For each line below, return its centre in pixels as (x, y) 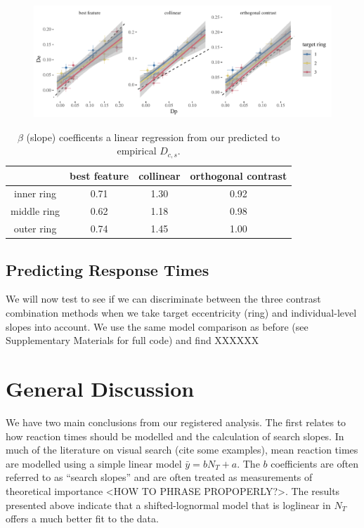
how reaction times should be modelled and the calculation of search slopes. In (175, 436)
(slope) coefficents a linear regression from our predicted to (153, 137)
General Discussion (100, 389)
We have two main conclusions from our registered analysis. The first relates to (176, 422)
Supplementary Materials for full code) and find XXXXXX (132, 340)
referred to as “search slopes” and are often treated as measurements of (159, 477)
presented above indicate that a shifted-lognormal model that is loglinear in (168, 504)
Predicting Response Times (108, 269)
